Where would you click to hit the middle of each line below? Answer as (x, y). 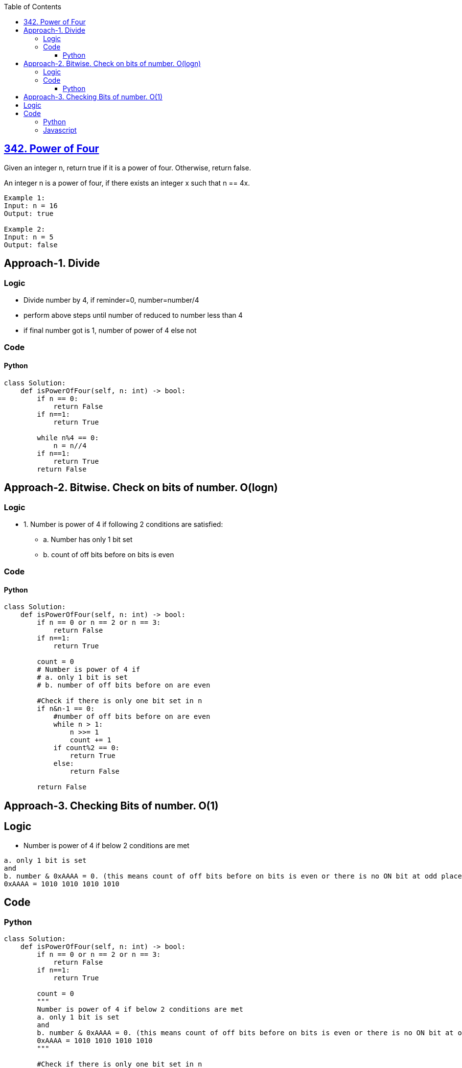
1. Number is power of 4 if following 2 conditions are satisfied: (123, 524)
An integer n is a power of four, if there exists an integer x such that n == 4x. (127, 183)
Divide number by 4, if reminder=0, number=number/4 (111, 300)
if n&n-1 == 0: (66, 709)
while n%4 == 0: (68, 438)
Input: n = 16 (31, 205)
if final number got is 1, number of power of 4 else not (110, 331)
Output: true (29, 213)
